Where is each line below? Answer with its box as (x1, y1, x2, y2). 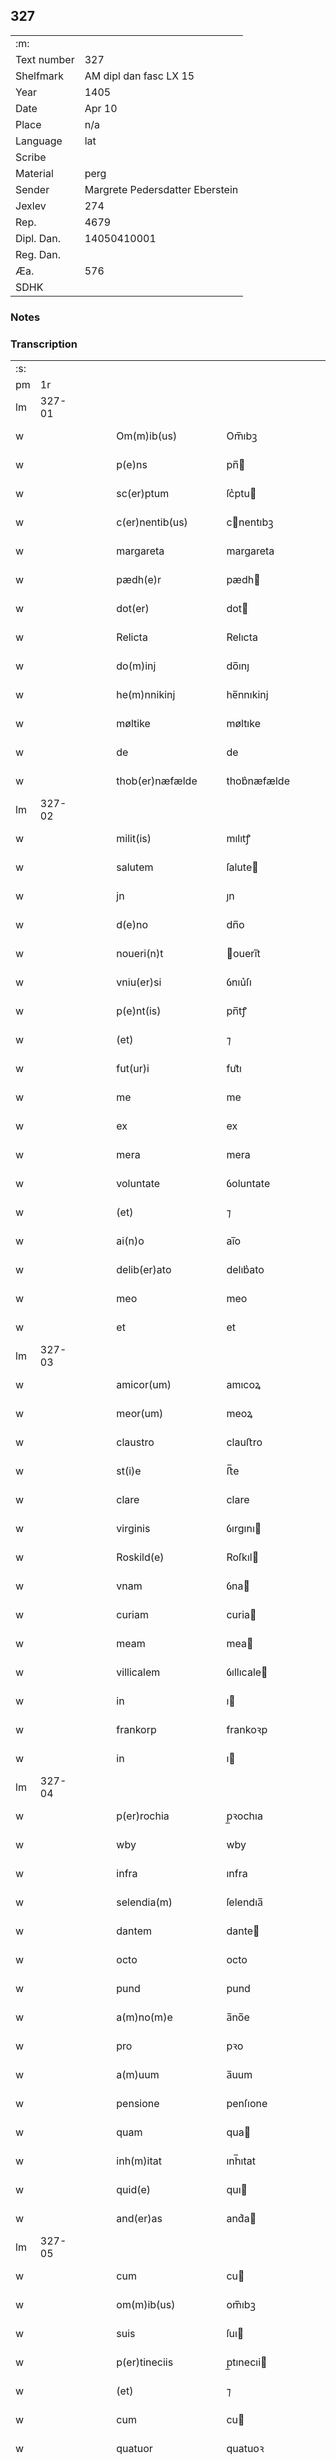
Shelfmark (15, 69, 64, 83)
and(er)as (116, 2212, 163, 2226)
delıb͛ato (226, 1263, 265, 1277)
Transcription (10, 337, 78, 351)
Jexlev (15, 199, 47, 213)
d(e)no (116, 918, 148, 932)
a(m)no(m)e (116, 2010, 173, 2024)
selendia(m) (116, 1895, 173, 1909)
